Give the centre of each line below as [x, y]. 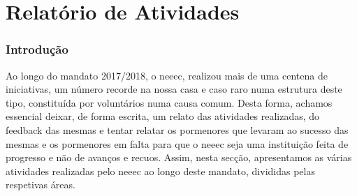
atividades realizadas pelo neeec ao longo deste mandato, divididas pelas [160, 171]
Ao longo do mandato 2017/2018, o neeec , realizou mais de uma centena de [167, 75]
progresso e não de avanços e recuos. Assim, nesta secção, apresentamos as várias [179, 157]
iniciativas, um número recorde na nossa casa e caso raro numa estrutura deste [174, 89]
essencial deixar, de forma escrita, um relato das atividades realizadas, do [163, 116]
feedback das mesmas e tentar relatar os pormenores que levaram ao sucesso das [177, 129]
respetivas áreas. [41, 184]
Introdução [37, 49]
